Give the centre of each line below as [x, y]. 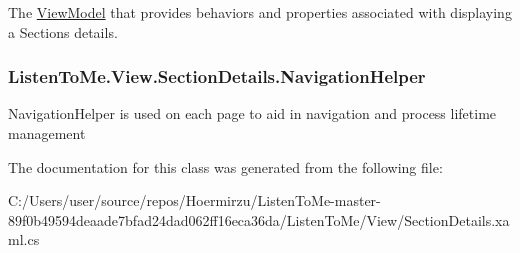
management [47, 133]
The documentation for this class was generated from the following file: [225, 166]
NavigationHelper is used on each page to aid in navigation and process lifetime [252, 113]
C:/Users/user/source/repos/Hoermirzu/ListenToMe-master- [194, 200]
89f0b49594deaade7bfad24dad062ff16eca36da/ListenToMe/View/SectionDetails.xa [259, 219]
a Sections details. [63, 31]
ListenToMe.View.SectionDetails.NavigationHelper [217, 76]
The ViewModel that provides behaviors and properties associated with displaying [260, 12]
